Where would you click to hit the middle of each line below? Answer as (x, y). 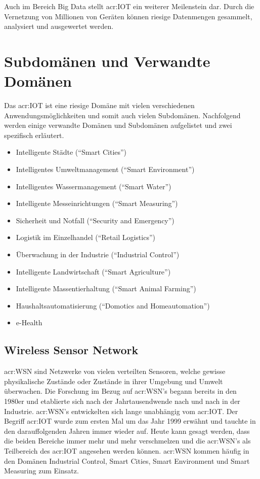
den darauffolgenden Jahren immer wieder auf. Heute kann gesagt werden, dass (127, 431)
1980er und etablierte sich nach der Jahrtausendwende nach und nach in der (122, 401)
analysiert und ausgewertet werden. (59, 26)
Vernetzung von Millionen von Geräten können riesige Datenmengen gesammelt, (128, 16)
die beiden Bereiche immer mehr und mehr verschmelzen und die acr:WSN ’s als (127, 441)
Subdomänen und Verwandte (107, 61)
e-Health (29, 322)
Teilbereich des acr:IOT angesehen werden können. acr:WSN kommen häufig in (127, 450)
